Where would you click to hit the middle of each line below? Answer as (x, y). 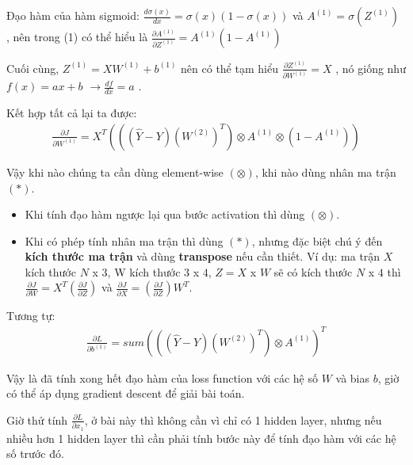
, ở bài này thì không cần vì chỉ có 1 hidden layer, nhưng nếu (233, 419)
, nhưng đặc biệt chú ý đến (317, 240)
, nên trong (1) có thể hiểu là (77, 36)
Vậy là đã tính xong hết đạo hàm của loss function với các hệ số (162, 377)
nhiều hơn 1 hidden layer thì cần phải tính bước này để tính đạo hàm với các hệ (201, 438)
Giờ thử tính (37, 419)
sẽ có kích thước (313, 271)
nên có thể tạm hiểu (229, 68)
